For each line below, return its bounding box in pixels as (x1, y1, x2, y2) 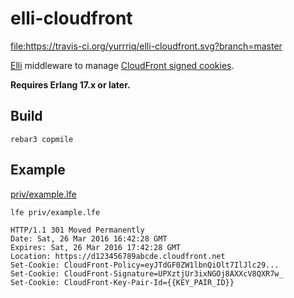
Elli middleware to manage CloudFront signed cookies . (10, 59, 235, 71)
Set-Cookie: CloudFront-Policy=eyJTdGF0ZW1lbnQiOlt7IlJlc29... (10, 260, 280, 270)
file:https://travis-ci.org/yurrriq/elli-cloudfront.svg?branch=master (10, 40, 283, 52)
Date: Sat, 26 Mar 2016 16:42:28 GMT (10, 233, 168, 244)
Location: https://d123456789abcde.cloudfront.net (10, 251, 226, 261)
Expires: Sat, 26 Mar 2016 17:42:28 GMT (10, 242, 182, 252)
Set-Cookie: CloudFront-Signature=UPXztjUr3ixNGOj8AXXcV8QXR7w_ (10, 268, 284, 279)
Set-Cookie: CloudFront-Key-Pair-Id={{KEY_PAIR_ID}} (10, 277, 235, 287)
